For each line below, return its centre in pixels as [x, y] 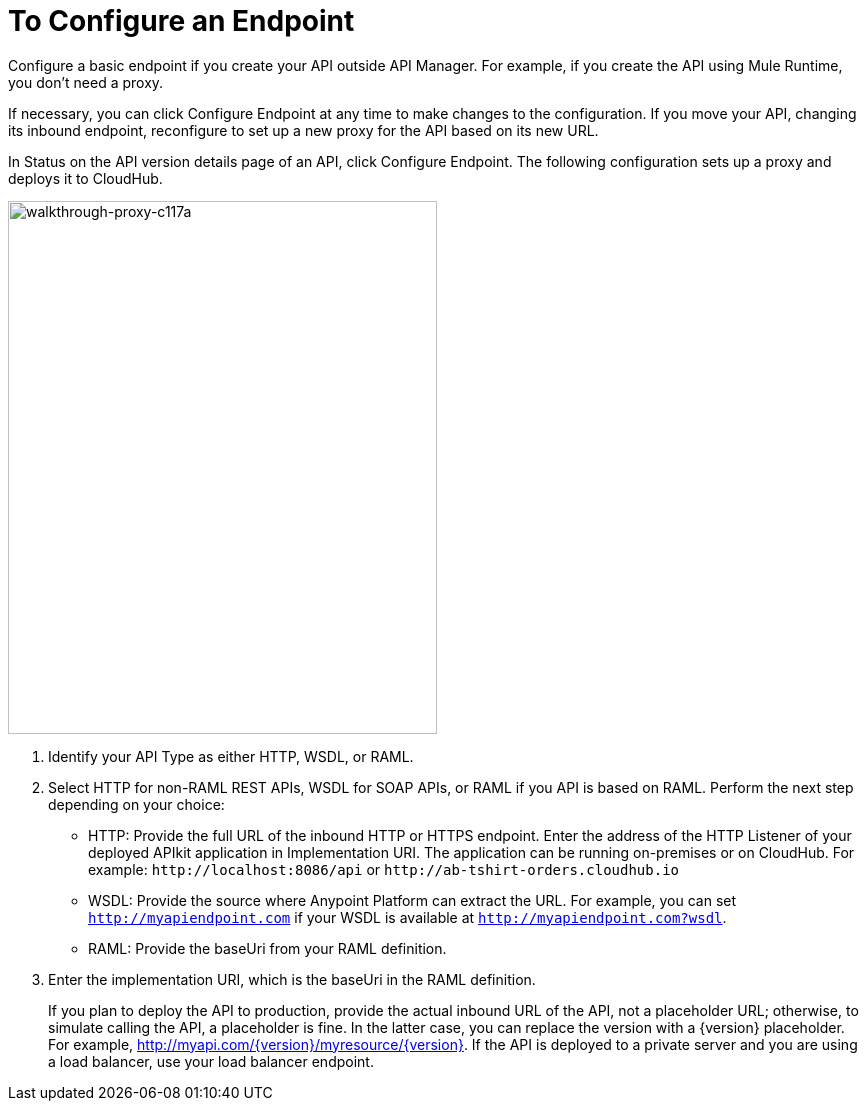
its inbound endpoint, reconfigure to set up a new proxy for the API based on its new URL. [303, 130]
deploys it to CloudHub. [85, 178]
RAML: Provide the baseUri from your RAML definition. [267, 948]
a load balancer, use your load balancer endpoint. [211, 1061]
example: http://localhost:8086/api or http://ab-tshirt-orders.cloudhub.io [383, 869]
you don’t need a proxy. [86, 82]
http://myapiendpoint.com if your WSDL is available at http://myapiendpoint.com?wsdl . [407, 917]
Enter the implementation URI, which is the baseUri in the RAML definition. [292, 979]
